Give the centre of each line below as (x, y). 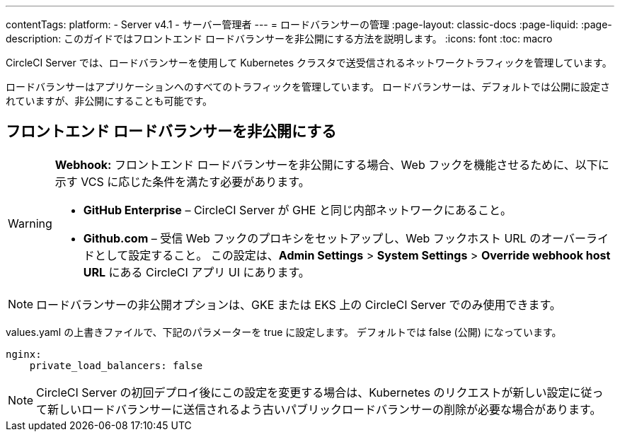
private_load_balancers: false (116, 365)
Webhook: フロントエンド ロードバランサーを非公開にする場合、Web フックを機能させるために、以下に (332, 164)
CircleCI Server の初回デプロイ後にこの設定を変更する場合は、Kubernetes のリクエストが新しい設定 (303, 392)
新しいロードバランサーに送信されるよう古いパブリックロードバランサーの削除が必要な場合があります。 (325, 409)
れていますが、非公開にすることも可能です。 (109, 101)
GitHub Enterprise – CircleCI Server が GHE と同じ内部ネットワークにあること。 (297, 210)
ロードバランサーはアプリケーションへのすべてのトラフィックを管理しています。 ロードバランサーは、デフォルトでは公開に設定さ (308, 87)
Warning (30, 223)
